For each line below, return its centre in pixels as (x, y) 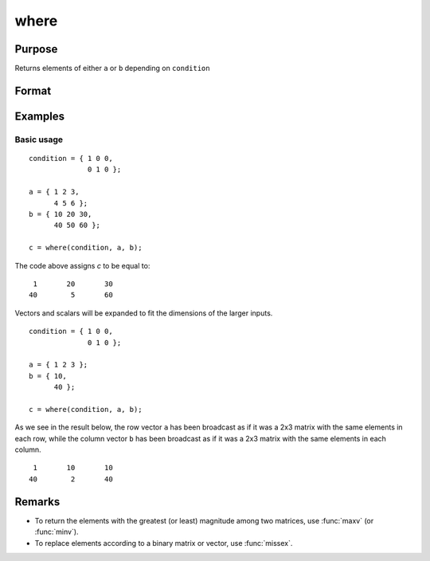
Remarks (37, 502)
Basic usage (39, 139)
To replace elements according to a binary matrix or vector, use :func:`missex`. (164, 543)
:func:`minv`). (57, 532)
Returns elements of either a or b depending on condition (112, 69)
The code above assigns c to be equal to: (82, 265)
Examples (40, 116)
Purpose (36, 49)
